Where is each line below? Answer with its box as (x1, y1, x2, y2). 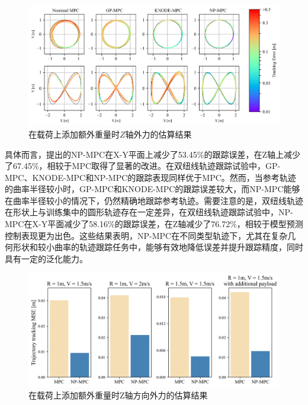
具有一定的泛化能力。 (5, 252, 88, 264)
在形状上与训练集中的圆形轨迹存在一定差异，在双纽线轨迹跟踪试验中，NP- (5, 206, 293, 218)
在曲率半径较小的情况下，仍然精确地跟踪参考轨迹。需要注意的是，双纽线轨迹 (5, 194, 303, 206)
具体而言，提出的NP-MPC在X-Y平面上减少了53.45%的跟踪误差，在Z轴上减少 (5, 148, 300, 160)
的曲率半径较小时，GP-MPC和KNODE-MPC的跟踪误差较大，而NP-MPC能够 (5, 183, 300, 195)
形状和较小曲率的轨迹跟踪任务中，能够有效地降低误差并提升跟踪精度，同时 (12, 241, 303, 253)
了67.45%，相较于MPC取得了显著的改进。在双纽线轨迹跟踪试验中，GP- (5, 160, 281, 172)
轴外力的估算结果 (125, 127, 192, 140)
